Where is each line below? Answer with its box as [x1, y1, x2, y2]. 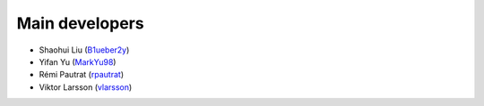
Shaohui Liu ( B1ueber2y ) [39, 45, 130, 55]
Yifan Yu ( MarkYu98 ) [39, 56, 117, 67]
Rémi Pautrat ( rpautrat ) [39, 69, 125, 80]
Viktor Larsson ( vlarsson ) [39, 81, 133, 93]
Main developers [16, 13, 144, 33]
